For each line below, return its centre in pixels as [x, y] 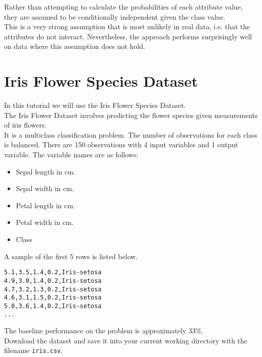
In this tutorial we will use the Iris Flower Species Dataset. [95, 105]
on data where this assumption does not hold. [75, 46]
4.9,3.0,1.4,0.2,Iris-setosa [53, 281]
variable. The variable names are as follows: [71, 155]
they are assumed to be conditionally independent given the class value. [115, 16]
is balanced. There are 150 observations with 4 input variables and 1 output [121, 144]
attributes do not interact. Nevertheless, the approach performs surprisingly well [128, 36]
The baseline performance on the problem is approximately [95, 331]
